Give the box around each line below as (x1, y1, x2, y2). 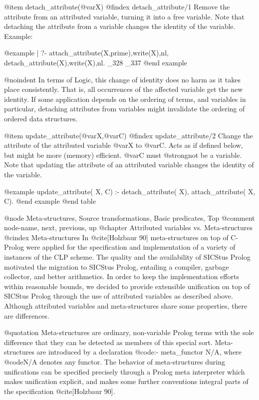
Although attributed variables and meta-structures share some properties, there (4, 301, 248, 311)
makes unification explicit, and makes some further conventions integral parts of (4, 376, 249, 387)
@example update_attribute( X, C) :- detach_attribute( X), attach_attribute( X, (4, 186, 256, 196)
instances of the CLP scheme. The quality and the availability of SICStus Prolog (4, 252, 251, 262)
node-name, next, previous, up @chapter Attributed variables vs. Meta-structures (4, 222, 253, 233)
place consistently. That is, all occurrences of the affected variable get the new (4, 84, 243, 94)
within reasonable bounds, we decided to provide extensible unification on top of (4, 281, 250, 291)
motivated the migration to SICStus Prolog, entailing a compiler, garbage (4, 261, 229, 272)
